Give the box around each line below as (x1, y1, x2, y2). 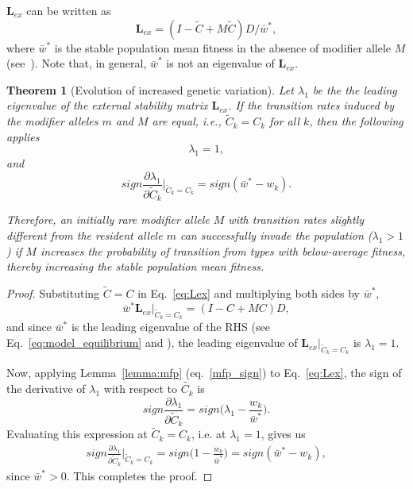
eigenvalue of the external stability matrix (6, 97, 208, 114)
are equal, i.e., (152, 113, 222, 129)
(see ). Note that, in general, (6, 55, 147, 71)
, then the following (309, 113, 403, 129)
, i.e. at (191, 425, 226, 442)
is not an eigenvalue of (166, 55, 275, 71)
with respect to (103, 380, 178, 397)
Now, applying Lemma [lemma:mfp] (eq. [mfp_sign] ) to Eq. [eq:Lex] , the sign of (6, 364, 402, 381)
